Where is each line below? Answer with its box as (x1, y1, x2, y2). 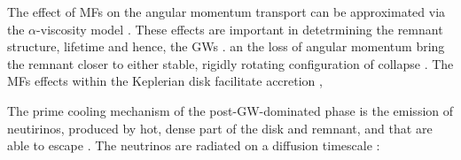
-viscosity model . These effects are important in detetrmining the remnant (36, 19, 443, 38)
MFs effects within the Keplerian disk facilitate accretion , (7, 72, 323, 90)
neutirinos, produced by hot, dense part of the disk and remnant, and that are (7, 118, 433, 137)
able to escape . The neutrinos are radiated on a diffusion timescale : (7, 136, 380, 155)
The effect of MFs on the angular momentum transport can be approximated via (7, 3, 446, 20)
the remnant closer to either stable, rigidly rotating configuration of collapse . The (7, 54, 454, 72)
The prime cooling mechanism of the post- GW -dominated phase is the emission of (7, 101, 454, 119)
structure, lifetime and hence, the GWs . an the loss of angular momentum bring (7, 37, 445, 56)
